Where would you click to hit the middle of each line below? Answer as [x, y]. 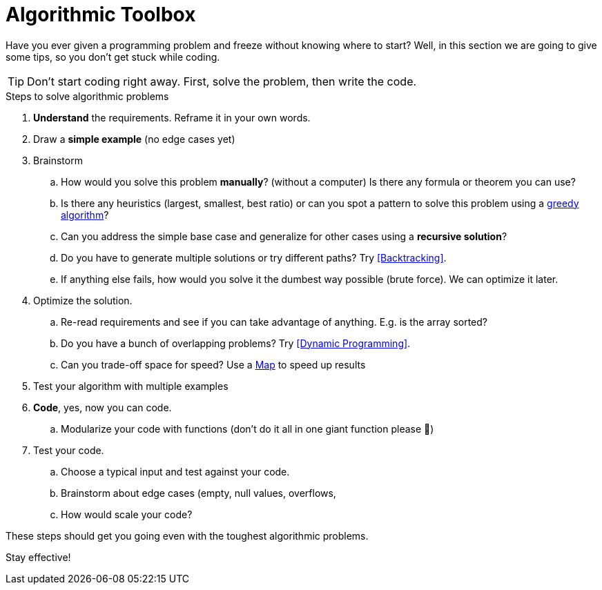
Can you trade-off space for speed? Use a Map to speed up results [213, 364]
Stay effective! [38, 557]
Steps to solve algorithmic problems [87, 96]
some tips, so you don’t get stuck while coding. [113, 57]
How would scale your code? [127, 514]
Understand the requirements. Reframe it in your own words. [172, 117]
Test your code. [69, 450]
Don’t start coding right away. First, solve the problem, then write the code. [222, 81]
